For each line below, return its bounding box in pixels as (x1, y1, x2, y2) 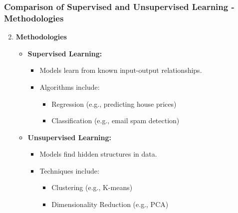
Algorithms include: (39, 81, 100, 92)
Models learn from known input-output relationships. (39, 65, 202, 75)
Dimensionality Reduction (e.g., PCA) (51, 199, 169, 210)
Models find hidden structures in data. (39, 149, 157, 159)
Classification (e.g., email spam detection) (51, 115, 180, 126)
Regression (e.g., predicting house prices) (51, 98, 177, 109)
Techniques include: (39, 165, 99, 176)
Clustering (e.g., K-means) (51, 182, 133, 193)
